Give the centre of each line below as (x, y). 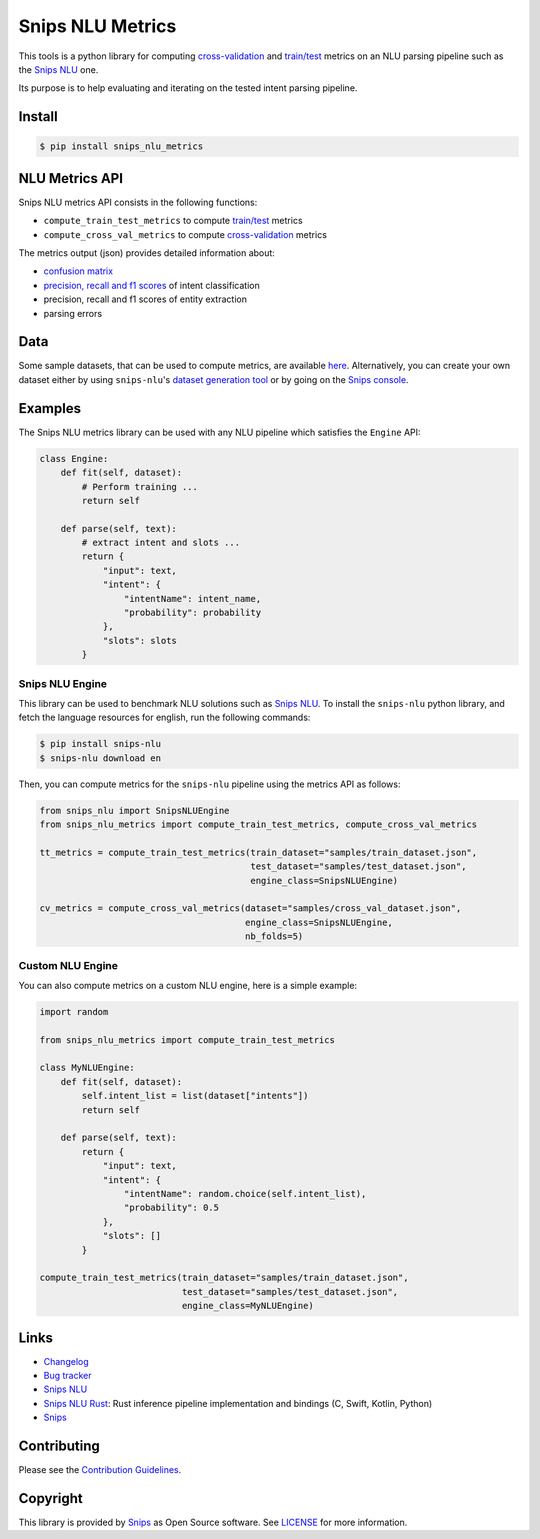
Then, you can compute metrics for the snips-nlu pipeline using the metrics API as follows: (209, 784)
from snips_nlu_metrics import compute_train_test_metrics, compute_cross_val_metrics (258, 824)
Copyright (51, 1498)
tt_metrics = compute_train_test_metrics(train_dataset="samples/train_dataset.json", (258, 852)
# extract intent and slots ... (160, 543)
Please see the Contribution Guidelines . (100, 1470)
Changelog (66, 1361)
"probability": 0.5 (171, 1208)
